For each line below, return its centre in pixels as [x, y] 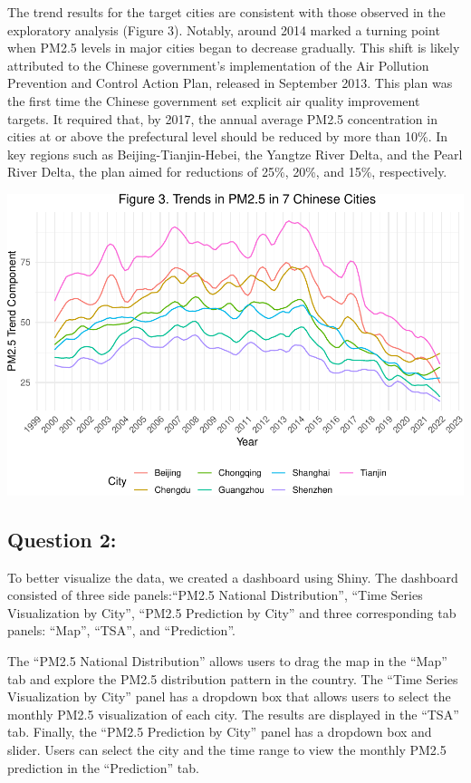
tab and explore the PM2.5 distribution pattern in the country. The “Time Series [233, 678]
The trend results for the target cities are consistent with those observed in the [226, 12]
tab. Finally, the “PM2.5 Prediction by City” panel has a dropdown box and [220, 732]
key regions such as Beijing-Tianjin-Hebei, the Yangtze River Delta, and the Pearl [235, 154]
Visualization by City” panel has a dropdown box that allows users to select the [229, 696]
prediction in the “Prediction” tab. [103, 767]
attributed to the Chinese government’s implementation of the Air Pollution [218, 65]
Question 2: [62, 539]
